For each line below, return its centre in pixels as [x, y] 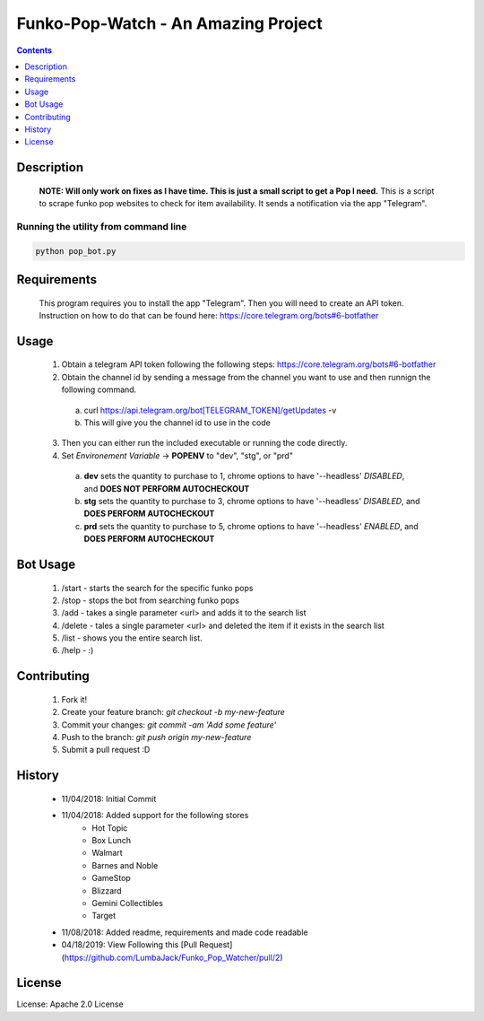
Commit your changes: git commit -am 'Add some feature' [169, 724]
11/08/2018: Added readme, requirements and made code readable [185, 932]
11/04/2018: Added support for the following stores [155, 816]
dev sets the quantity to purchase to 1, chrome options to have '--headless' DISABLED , [244, 476]
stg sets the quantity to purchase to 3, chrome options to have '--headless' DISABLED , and [252, 501]
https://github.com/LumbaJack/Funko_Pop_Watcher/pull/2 [172, 957]
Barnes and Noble [125, 865]
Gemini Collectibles [127, 903]
